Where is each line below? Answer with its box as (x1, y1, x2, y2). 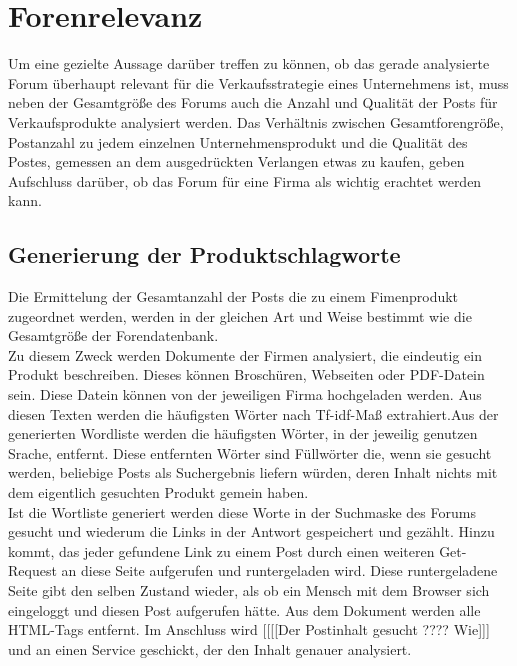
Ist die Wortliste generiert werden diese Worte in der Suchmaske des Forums (8, 501, 476, 522)
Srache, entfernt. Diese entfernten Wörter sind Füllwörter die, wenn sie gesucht (8, 442, 492, 463)
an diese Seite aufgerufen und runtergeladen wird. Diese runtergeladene (61, 560, 498, 581)
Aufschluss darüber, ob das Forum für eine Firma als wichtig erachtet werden (8, 170, 482, 191)
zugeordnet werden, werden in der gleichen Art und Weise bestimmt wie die (8, 305, 472, 326)
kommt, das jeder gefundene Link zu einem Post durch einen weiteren (8, 540, 435, 561)
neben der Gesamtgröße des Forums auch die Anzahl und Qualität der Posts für (8, 92, 498, 113)
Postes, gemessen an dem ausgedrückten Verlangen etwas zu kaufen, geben (8, 151, 465, 172)
